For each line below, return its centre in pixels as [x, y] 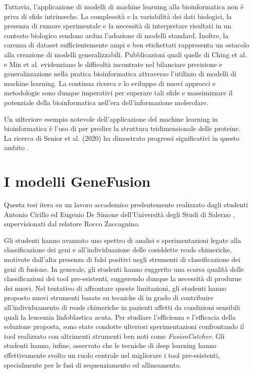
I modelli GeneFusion [77, 181]
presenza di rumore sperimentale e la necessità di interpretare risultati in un [118, 26]
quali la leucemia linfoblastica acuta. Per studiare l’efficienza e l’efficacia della [120, 317]
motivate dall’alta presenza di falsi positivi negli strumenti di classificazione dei [122, 259]
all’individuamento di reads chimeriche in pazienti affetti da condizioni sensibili [122, 307]
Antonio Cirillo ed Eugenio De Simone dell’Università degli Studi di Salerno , [119, 214]
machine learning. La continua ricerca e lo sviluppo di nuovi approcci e [110, 83]
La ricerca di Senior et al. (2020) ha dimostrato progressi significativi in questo [122, 138]
